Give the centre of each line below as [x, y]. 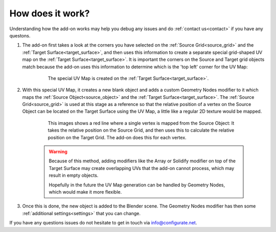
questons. [20, 35]
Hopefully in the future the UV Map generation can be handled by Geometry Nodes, [137, 185]
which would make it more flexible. [85, 192]
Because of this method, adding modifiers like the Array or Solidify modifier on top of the [142, 161]
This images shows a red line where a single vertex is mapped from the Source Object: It [141, 123]
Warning [58, 152]
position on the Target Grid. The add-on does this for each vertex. [117, 137]
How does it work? [50, 13]
